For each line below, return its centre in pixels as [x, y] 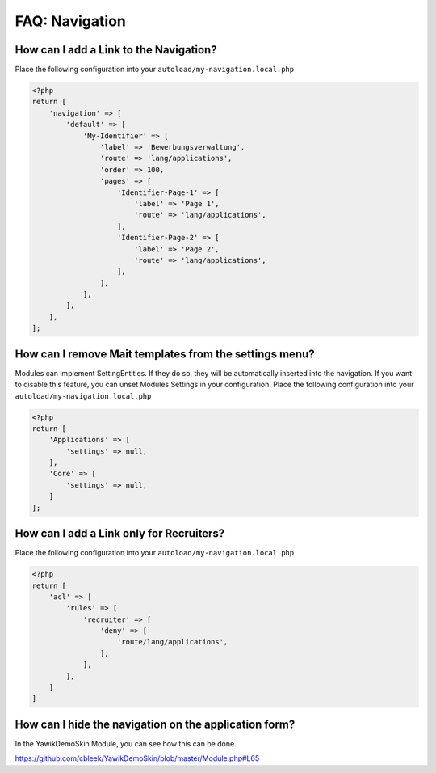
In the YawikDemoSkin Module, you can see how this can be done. [126, 743]
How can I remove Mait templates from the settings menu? [165, 354]
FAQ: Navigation [71, 21]
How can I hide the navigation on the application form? [155, 724]
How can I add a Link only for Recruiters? [120, 534]
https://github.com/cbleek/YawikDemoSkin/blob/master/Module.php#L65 [137, 758]
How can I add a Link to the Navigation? [116, 50]
